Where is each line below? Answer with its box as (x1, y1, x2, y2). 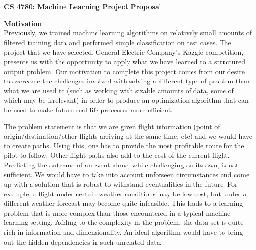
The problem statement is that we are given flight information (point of (4, 121, 220, 131)
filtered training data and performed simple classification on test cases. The (4, 37, 231, 47)
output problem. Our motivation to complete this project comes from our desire (4, 66, 245, 76)
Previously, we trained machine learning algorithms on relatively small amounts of (4, 28, 252, 38)
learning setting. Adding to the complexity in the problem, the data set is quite (4, 217, 244, 227)
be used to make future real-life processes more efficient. (4, 104, 173, 114)
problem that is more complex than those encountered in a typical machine (4, 207, 231, 218)
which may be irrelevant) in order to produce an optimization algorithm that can (4, 95, 249, 105)
